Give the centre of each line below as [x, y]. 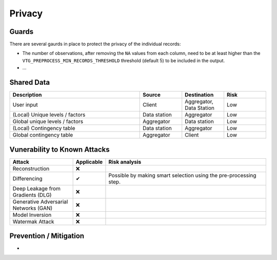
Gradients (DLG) [32, 195]
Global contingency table [43, 135]
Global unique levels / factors [48, 122]
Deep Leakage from [37, 189]
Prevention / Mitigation [47, 236]
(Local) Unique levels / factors [49, 115]
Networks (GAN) [33, 208]
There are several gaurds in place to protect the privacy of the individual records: [95, 44]
